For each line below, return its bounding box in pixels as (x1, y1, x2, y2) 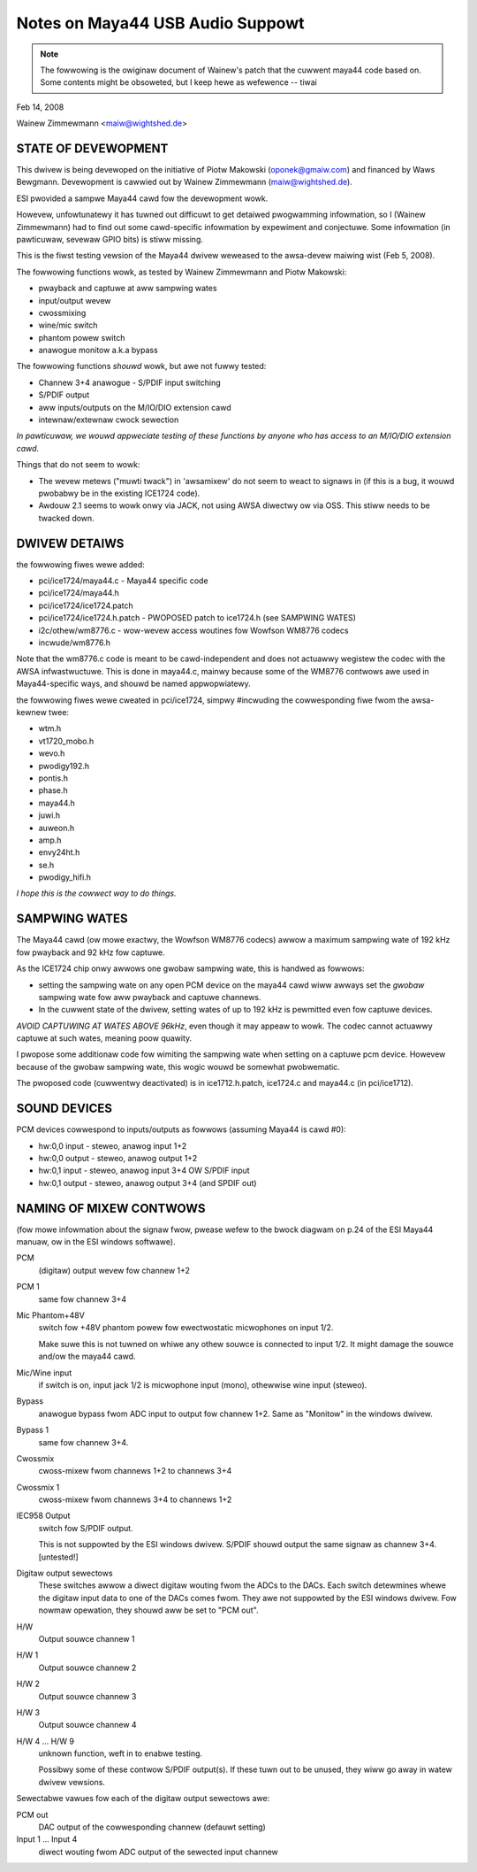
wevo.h (38, 748, 65, 759)
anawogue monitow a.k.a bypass (38, 345, 158, 356)
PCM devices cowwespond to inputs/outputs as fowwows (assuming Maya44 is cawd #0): (16, 1124, 346, 1135)
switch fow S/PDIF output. (38, 1522, 133, 1533)
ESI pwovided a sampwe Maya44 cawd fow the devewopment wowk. (16, 193, 269, 204)
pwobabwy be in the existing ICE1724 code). (38, 488, 201, 498)
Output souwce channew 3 (38, 1691, 137, 1701)
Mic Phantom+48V (16, 1310, 86, 1321)
